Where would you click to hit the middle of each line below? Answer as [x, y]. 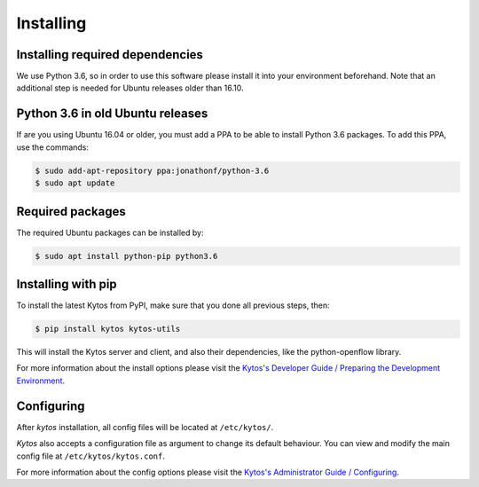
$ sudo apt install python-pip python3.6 [126, 256]
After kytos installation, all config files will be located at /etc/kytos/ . [145, 427]
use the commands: [52, 147]
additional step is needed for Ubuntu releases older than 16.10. [130, 88]
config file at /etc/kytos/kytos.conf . [91, 456]
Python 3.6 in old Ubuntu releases [112, 114]
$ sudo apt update [75, 183]
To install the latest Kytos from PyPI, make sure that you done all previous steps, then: [173, 305]
